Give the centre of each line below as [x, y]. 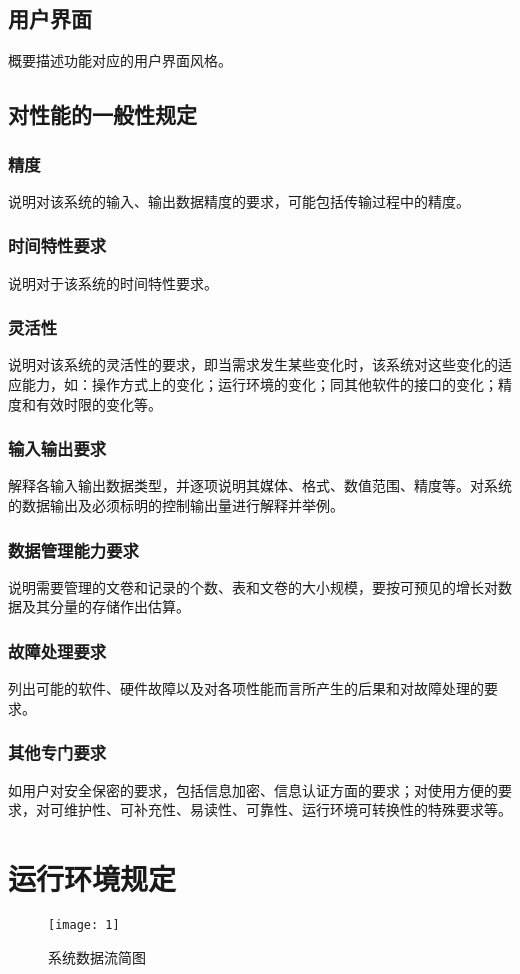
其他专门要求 [57, 752]
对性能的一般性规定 [102, 114]
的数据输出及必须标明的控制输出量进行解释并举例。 [176, 505]
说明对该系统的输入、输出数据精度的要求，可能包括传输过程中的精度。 [239, 200]
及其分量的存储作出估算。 [105, 606]
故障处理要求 [57, 650]
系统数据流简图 [97, 956]
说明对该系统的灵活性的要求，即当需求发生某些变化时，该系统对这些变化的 [253, 364]
